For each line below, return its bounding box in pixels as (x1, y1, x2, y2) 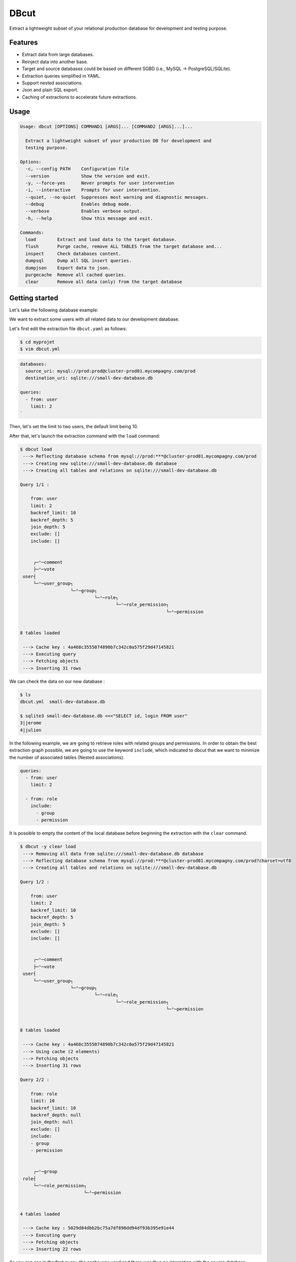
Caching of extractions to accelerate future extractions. (22, 94, 137, 100)
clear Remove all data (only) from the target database (25, 279, 183, 285)
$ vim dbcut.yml (20, 346, 61, 352)
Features (9, 38, 38, 47)
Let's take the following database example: (9, 307, 98, 313)
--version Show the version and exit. (25, 173, 151, 179)
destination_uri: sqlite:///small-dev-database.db (25, 375, 153, 381)
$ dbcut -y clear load (20, 844, 76, 850)
